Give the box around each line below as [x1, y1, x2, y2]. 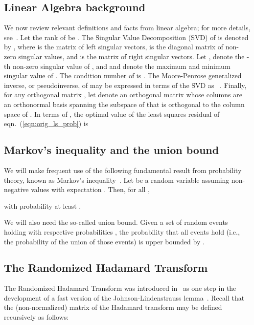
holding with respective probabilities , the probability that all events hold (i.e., [4, 226, 240, 237]
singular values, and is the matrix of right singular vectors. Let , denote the [18, 51, 245, 61]
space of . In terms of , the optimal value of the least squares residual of [4, 108, 220, 119]
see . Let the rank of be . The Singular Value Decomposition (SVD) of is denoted [4, 32, 249, 42]
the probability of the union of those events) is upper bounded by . [4, 236, 205, 246]
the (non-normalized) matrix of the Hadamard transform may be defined [4, 302, 222, 312]
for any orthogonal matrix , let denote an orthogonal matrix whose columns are [4, 89, 242, 100]
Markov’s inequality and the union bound [4, 142, 219, 157]
